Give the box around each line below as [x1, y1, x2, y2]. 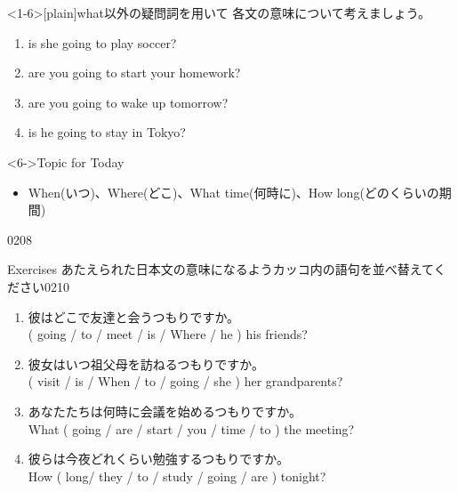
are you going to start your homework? [28, 63, 241, 82]
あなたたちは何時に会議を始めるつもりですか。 [28, 401, 301, 420]
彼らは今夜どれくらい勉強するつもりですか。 [28, 449, 289, 468]
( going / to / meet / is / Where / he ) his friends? [28, 325, 308, 343]
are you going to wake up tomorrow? [28, 93, 229, 111]
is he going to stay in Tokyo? [28, 123, 186, 141]
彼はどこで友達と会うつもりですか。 [28, 307, 240, 326]
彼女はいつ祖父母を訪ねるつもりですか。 [28, 354, 264, 373]
